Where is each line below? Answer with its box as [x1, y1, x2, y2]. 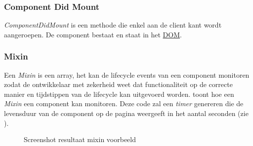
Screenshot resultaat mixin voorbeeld [24, 134, 136, 145]
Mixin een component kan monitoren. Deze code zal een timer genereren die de [4, 98, 244, 109]
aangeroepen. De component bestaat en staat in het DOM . [4, 29, 182, 39]
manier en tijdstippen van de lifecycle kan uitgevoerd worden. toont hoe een [4, 88, 234, 99]
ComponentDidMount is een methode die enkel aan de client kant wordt [4, 20, 222, 30]
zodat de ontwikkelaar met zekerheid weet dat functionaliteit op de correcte [4, 79, 233, 89]
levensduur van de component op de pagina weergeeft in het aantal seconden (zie [4, 108, 249, 118]
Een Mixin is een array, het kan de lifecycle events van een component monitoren [4, 69, 250, 80]
